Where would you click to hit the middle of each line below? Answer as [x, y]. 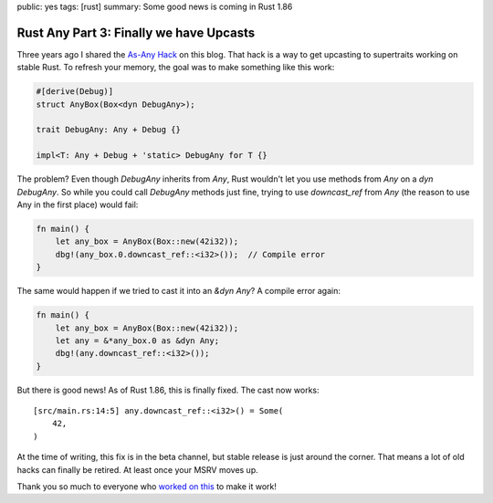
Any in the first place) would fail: [78, 204]
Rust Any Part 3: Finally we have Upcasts [136, 32]
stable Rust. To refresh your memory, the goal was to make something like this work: [176, 68]
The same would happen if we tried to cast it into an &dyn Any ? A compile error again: [179, 291]
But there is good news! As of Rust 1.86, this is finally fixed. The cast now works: [168, 390]
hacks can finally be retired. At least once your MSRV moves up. [138, 469]
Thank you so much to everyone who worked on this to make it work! [147, 487]
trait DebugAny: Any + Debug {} [109, 130]
